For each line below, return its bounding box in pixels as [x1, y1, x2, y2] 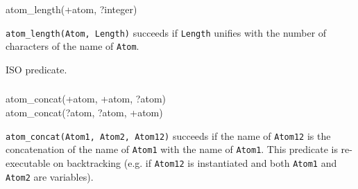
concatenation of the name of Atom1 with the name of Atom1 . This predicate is [6, 142, 338, 156]
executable [6, 155, 51, 170]
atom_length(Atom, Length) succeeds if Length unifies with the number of [6, 25, 327, 39]
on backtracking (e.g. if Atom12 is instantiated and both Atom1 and [53, 155, 337, 170]
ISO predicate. [6, 62, 67, 76]
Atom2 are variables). [6, 169, 94, 183]
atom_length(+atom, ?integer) [6, 1, 137, 16]
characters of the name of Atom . [6, 39, 139, 53]
